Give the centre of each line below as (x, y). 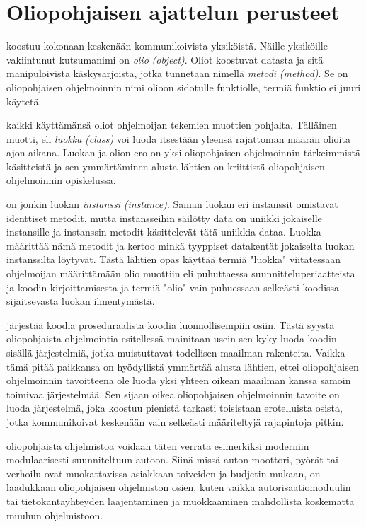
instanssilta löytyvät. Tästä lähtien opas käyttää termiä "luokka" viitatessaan (173, 259)
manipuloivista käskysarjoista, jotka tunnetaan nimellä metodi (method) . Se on (177, 73)
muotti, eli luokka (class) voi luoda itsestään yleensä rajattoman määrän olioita (178, 138)
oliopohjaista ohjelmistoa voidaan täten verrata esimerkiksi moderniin (158, 445)
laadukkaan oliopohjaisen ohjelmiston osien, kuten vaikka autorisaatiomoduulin (179, 487)
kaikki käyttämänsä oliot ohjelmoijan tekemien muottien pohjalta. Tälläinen (172, 125)
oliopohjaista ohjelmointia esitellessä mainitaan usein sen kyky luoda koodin (172, 338)
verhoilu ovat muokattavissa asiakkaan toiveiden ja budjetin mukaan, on (164, 473)
